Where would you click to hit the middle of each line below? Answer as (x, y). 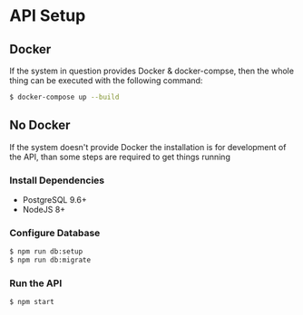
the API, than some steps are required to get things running (120, 157)
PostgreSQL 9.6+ (55, 199)
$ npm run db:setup (46, 252)
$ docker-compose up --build (64, 97)
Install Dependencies (57, 180)
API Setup (48, 16)
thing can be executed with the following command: (106, 81)
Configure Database (55, 233)
